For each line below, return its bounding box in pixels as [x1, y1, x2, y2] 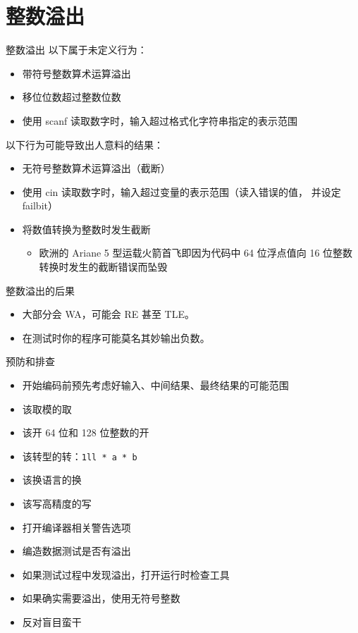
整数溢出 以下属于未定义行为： [6, 42, 147, 57]
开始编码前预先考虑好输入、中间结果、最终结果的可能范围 [22, 378, 289, 393]
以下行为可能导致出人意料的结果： [6, 137, 163, 152]
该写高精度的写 [22, 496, 92, 511]
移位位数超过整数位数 [22, 90, 121, 104]
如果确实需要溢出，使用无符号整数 [22, 591, 180, 606]
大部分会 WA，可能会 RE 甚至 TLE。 [22, 307, 195, 321]
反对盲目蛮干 [22, 615, 82, 629]
